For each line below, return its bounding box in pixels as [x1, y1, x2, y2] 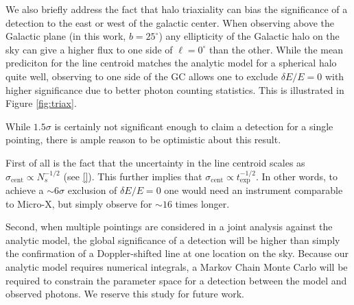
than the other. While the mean [209, 42, 343, 56]
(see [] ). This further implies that [63, 169, 202, 183]
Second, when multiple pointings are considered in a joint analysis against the [5, 219, 333, 234]
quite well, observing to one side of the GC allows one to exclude [5, 69, 278, 83]
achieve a [5, 182, 44, 197]
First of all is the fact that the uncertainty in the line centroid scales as [5, 155, 305, 169]
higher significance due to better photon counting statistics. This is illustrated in [5, 82, 344, 97]
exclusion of [67, 182, 117, 197]
